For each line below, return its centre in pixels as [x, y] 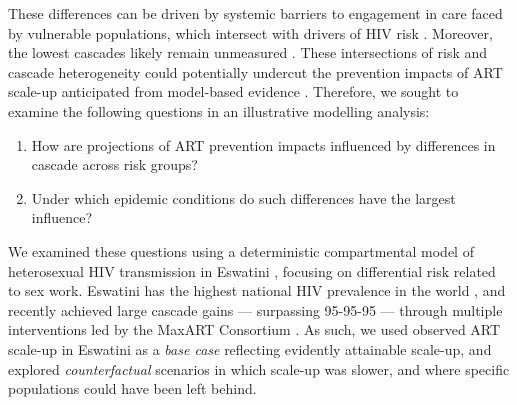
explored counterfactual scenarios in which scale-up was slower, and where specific [259, 368]
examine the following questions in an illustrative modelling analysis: [219, 110]
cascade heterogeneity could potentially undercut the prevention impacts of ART [255, 71]
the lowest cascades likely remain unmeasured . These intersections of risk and [248, 52]
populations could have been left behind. [132, 388]
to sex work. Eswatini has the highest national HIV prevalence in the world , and [257, 290]
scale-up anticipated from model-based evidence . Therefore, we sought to [233, 91]
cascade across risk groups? [114, 164]
